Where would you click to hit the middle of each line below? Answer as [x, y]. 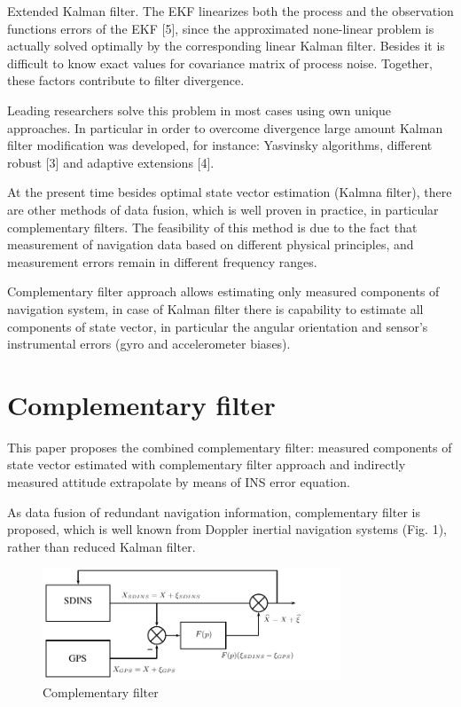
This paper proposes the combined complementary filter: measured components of [230, 447]
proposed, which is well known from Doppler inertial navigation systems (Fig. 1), [227, 529]
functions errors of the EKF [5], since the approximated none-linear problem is [221, 28]
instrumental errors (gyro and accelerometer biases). [149, 344]
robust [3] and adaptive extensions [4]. [111, 162]
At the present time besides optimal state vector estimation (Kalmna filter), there [230, 192]
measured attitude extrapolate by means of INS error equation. [179, 482]
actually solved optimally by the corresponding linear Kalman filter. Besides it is [226, 46]
